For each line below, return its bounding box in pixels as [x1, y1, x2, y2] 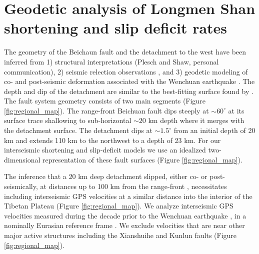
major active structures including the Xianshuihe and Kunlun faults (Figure [4, 230, 237, 240]
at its [228, 105, 244, 115]
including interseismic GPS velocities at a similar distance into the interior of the [4, 190, 252, 201]
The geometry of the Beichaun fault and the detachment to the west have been [4, 46, 246, 57]
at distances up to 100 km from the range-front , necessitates [40, 181, 227, 191]
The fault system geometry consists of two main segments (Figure [4, 95, 205, 106]
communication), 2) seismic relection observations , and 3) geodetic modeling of [4, 66, 248, 76]
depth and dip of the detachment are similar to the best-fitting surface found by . [4, 85, 253, 96]
